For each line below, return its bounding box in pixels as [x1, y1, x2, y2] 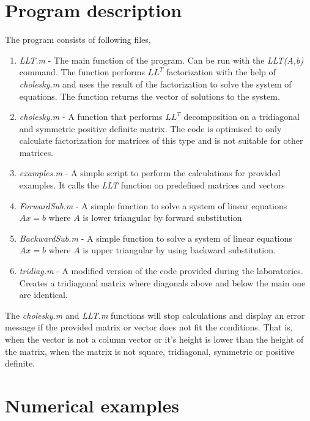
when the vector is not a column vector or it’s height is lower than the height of [5, 333, 304, 345]
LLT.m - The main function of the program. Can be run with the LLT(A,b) [19, 53, 304, 66]
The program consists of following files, [5, 33, 151, 46]
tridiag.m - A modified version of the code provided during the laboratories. [19, 264, 303, 277]
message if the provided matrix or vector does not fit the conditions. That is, [5, 321, 293, 333]
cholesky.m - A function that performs [19, 110, 163, 123]
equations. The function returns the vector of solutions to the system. [19, 89, 280, 102]
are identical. [19, 288, 68, 301]
